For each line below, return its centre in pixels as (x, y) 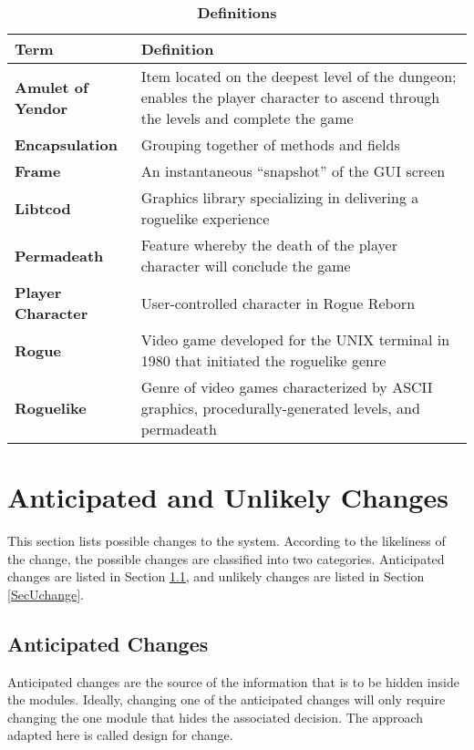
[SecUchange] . (46, 594)
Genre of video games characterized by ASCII (287, 387)
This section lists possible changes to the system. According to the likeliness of (227, 541)
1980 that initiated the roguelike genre (263, 360)
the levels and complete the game (247, 118)
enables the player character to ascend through (290, 97)
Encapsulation (66, 144)
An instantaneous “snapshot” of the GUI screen (293, 171)
